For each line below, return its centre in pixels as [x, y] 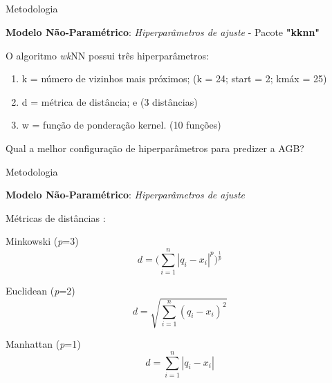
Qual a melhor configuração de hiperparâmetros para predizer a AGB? [155, 148]
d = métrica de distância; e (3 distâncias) [110, 101]
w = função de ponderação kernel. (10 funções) [121, 125]
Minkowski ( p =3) [42, 241]
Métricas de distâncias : [56, 217]
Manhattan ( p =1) [43, 344]
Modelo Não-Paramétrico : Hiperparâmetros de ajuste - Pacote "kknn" [163, 31]
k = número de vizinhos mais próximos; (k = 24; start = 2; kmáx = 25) [174, 78]
